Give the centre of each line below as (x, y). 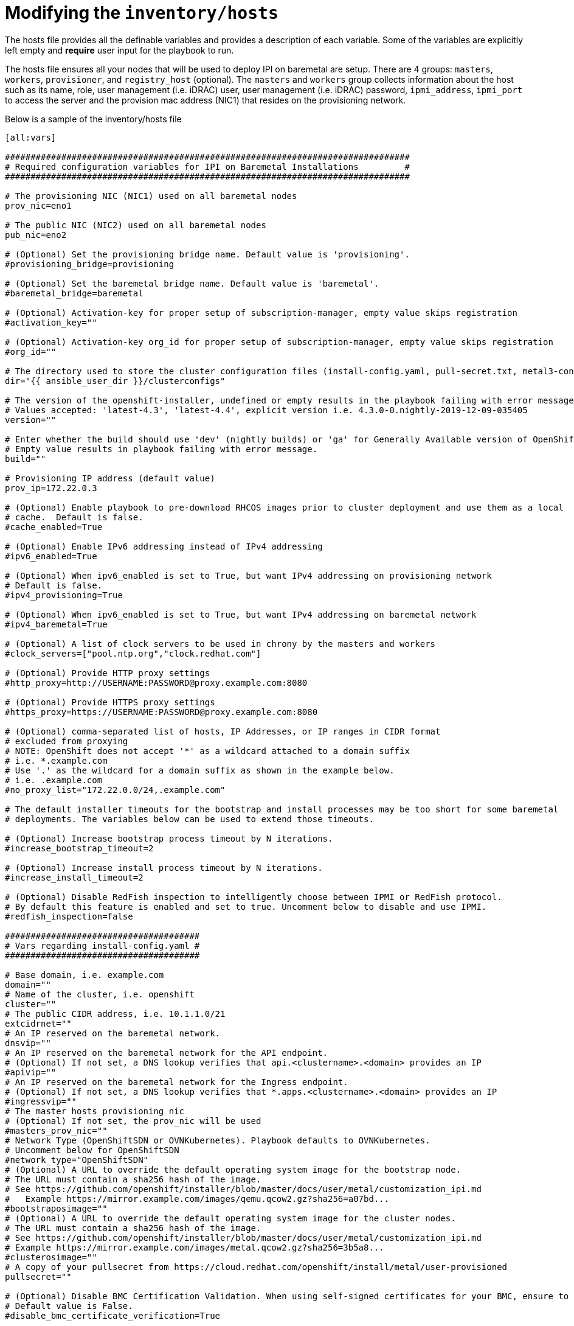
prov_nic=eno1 (38, 205)
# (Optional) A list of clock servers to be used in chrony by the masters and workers (220, 644)
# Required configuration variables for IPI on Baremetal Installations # (207, 166)
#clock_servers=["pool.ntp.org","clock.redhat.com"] (133, 653)
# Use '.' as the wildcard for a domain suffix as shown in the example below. (200, 770)
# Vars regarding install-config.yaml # (102, 945)
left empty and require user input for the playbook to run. (119, 50)
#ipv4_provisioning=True (64, 595)
